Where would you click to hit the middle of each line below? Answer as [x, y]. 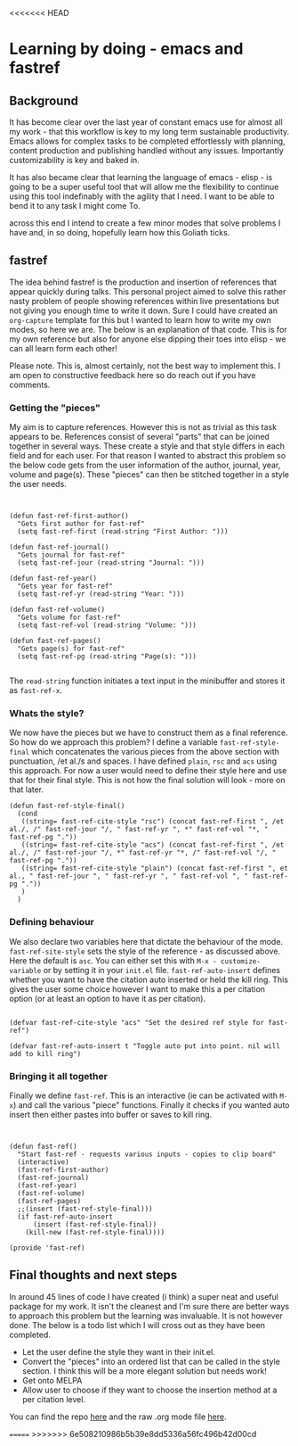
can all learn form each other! [63, 348]
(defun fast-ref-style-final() [67, 806]
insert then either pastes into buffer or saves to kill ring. [111, 1115]
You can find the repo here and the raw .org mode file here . [118, 1417]
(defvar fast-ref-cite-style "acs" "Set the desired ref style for [137, 1022]
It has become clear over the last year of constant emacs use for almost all [146, 122]
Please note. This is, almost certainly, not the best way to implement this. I [145, 366]
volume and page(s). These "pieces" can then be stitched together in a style [149, 475]
